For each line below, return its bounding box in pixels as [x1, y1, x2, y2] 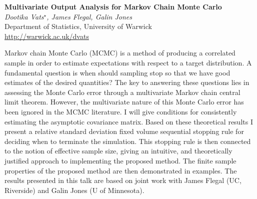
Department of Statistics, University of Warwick [4, 21, 152, 31]
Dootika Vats [4, 11, 44, 21]
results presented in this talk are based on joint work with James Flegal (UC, [4, 175, 241, 185]
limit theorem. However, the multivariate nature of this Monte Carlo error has [4, 96, 244, 107]
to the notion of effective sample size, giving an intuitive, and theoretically [4, 145, 232, 156]
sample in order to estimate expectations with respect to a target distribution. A [4, 57, 252, 67]
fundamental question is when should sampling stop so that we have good [4, 67, 230, 77]
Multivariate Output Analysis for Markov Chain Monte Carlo [4, 1, 222, 11]
